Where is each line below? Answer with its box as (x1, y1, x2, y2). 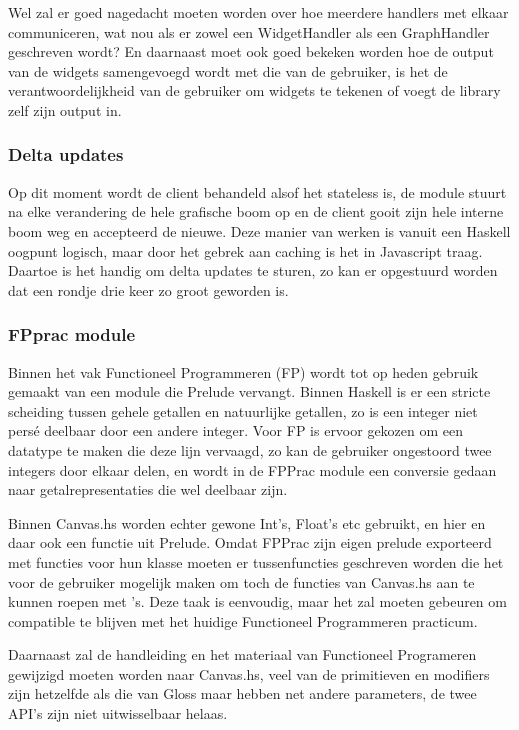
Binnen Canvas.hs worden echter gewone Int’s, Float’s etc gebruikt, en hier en (8, 512, 486, 533)
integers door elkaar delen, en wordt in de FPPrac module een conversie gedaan (8, 459, 497, 480)
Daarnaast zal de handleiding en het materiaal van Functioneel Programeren (8, 644, 477, 665)
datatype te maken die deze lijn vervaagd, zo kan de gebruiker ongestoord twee (8, 439, 492, 460)
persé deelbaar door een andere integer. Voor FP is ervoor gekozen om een (8, 420, 464, 441)
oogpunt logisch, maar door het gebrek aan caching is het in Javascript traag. (8, 240, 483, 261)
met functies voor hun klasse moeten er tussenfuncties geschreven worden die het (8, 551, 504, 572)
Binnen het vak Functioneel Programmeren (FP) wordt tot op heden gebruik (8, 361, 479, 382)
